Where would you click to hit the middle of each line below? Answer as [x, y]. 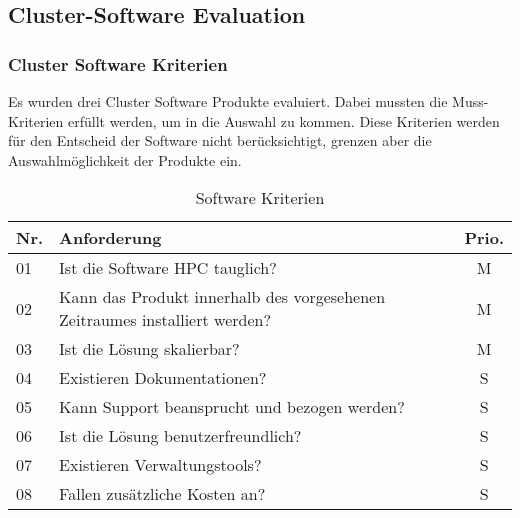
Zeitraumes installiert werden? [165, 320]
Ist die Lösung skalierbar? [149, 349]
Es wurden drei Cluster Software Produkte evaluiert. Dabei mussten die [228, 101]
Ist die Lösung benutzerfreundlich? [180, 436]
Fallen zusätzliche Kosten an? [162, 494]
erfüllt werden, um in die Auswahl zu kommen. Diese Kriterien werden [283, 120]
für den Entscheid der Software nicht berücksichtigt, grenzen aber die [220, 140]
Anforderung [110, 238]
